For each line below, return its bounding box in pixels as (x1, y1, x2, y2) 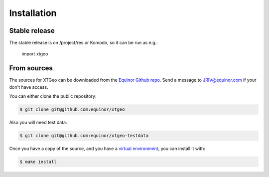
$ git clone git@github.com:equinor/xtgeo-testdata (19, 133, 149, 139)
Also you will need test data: (9, 120, 67, 126)
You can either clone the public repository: (9, 93, 97, 99)
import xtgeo (21, 51, 48, 57)
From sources (9, 64, 53, 72)
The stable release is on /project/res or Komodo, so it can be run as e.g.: (9, 40, 158, 46)
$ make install (19, 159, 57, 165)
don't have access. (9, 84, 48, 90)
